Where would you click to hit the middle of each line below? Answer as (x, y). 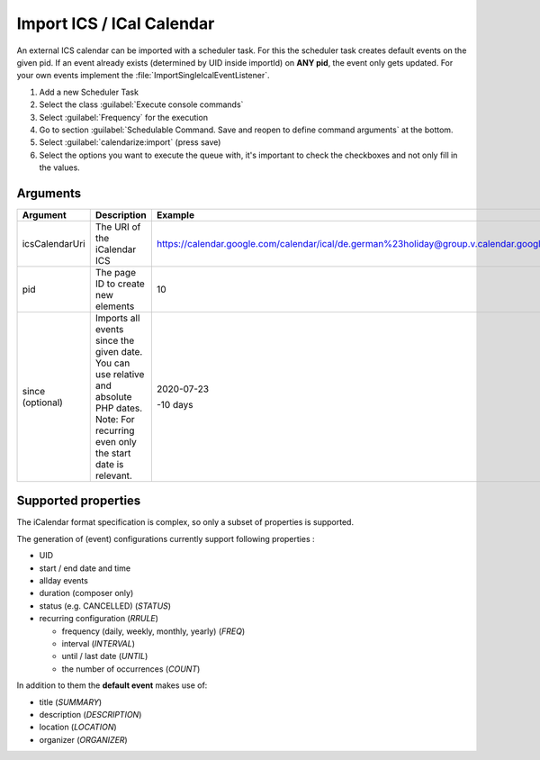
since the (115, 340)
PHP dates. (119, 408)
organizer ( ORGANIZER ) (83, 739)
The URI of (118, 227)
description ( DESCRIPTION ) (90, 714)
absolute (113, 396)
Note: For (115, 419)
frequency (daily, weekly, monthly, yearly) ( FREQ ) (153, 631)
